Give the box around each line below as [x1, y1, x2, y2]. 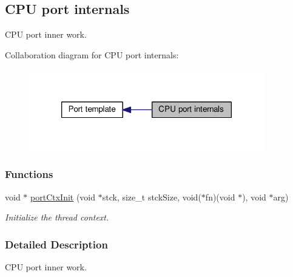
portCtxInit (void [30, 190, 96, 203]
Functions [5, 166, 53, 182]
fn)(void [205, 190, 235, 203]
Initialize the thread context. [5, 211, 109, 224]
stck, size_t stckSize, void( [102, 190, 201, 203]
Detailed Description [5, 236, 108, 251]
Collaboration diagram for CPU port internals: [5, 48, 179, 61]
